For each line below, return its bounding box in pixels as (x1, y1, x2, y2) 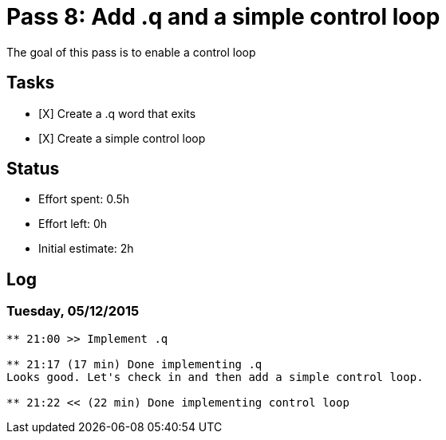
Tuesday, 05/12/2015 (6, 303, 140, 320)
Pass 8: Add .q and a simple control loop (6, 3, 440, 30)
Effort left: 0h (38, 217, 108, 231)
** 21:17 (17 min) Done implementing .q (6, 357, 262, 371)
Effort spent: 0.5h (38, 192, 130, 206)
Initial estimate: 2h (38, 242, 134, 256)
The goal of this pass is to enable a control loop (6, 45, 256, 59)
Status (6, 159, 60, 179)
